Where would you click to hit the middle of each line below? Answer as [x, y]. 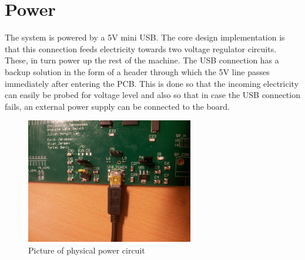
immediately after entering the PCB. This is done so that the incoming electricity [152, 83]
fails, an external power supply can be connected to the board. [117, 106]
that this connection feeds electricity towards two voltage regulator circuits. [141, 48]
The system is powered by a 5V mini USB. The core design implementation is [145, 37]
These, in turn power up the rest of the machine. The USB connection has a [142, 60]
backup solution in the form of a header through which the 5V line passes [137, 71]
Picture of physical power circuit [87, 250]
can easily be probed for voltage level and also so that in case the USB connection [152, 95]
